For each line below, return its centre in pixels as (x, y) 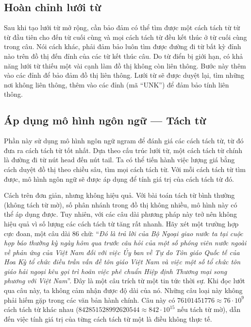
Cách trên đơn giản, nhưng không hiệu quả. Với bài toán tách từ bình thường (119, 195)
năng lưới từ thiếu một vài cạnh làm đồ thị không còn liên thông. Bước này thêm (125, 65)
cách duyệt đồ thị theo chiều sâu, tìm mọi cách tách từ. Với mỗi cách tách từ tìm (125, 169)
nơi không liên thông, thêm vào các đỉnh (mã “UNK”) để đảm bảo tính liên (117, 84)
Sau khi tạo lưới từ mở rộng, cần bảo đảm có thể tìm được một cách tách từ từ (122, 27)
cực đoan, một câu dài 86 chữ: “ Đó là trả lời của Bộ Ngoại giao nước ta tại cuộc (124, 233)
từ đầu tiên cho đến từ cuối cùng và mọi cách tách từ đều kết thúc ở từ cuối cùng (125, 37)
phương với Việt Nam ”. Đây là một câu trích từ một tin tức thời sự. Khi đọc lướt (125, 281)
